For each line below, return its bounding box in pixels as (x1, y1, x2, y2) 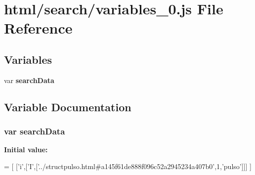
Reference (4, 18, 73, 38)
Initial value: (4, 144, 48, 155)
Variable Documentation (4, 99, 131, 114)
